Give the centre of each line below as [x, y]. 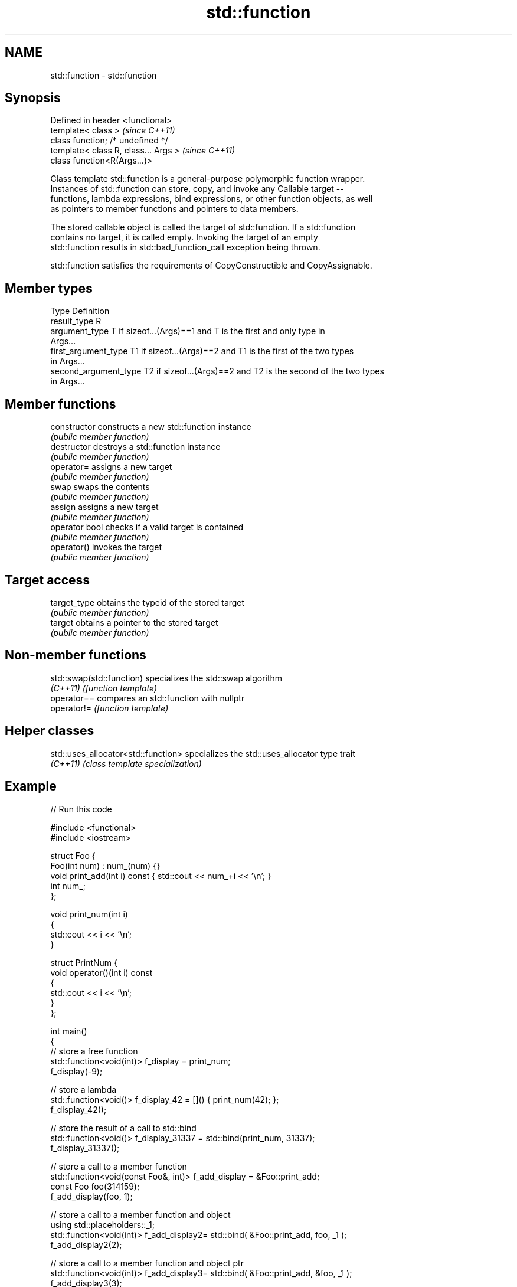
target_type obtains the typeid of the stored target [148, 602]
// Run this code [81, 809]
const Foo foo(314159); [95, 1186]
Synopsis [33, 98]
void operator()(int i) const [102, 972]
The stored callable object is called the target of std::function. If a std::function [203, 227]
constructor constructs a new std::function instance [151, 427]
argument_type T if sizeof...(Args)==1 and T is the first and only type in [188, 331]
